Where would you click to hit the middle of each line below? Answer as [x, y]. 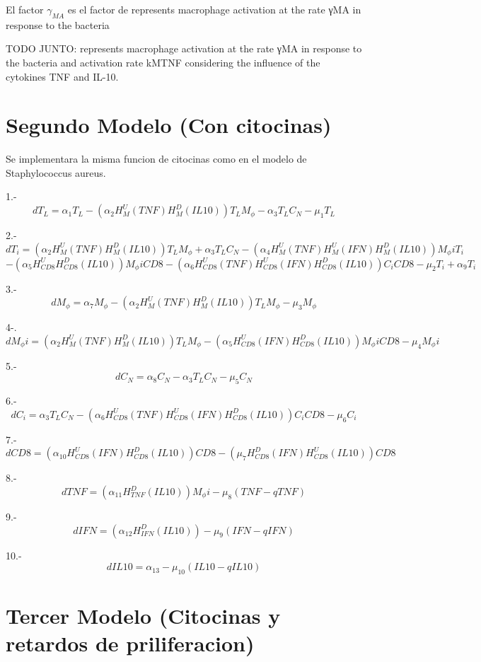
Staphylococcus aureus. [56, 172]
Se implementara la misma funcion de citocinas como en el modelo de [156, 159]
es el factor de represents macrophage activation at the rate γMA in [214, 9]
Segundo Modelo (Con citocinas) [169, 125]
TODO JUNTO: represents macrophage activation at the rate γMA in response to [184, 48]
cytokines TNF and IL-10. [62, 76]
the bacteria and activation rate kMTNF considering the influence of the [163, 62]
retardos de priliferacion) [130, 643]
